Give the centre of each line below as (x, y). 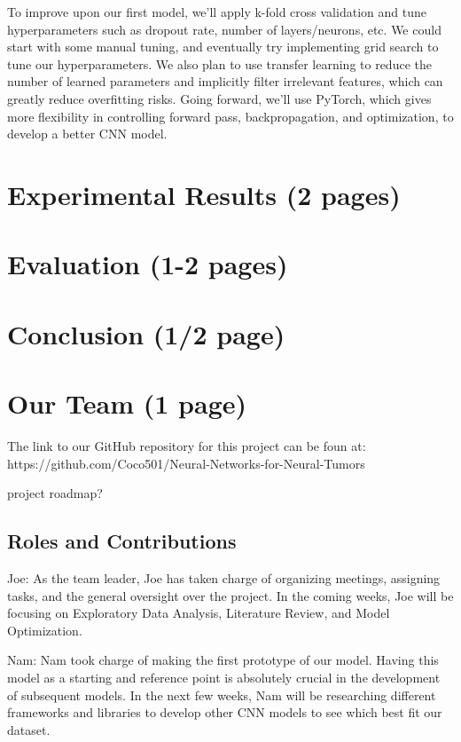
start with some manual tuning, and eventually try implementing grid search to (223, 47)
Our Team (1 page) (127, 403)
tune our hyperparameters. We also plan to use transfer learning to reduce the (219, 63)
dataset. (29, 729)
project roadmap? (55, 493)
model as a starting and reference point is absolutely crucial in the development (224, 677)
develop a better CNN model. (87, 134)
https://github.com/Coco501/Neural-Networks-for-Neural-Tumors (186, 463)
